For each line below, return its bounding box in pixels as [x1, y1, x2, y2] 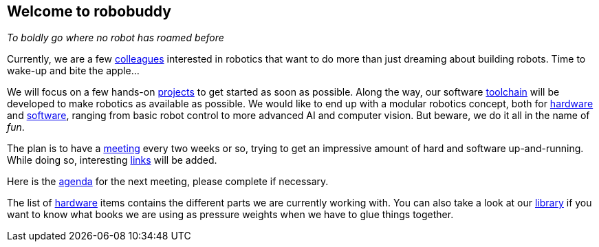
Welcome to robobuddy [7, 3, 171, 20]
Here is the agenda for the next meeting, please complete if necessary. [7, 175, 329, 188]
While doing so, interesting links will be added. [7, 154, 217, 167]
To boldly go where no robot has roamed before [7, 32, 224, 44]
